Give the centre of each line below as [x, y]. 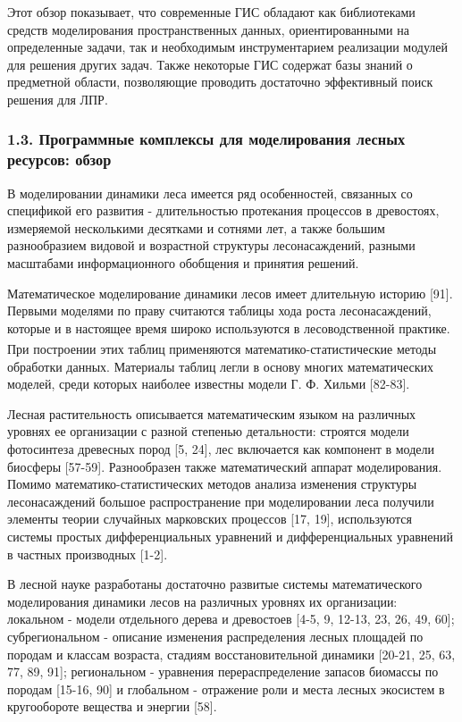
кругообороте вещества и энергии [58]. [112, 706]
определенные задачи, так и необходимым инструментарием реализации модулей [227, 47]
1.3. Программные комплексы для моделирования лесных [206, 139]
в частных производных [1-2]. [88, 554]
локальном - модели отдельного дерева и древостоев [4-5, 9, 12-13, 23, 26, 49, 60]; [231, 619]
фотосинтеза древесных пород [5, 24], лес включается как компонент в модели [221, 449]
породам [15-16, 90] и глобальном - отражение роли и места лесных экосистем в [226, 688]
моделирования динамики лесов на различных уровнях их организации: [202, 601]
